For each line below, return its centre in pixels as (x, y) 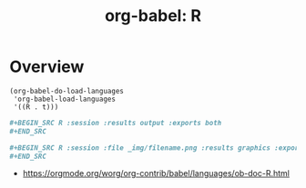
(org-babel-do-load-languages (67, 91)
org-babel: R (153, 16)
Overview (47, 67)
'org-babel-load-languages (65, 99)
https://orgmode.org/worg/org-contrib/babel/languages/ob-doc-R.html (156, 173)
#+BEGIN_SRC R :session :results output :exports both (116, 123)
